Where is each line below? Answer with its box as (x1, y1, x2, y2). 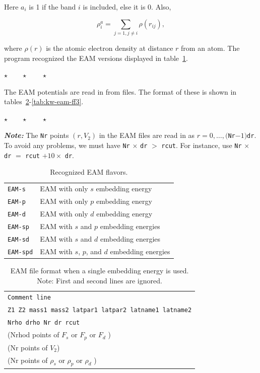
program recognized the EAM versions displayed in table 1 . (4, 52, 188, 63)
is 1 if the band (29, 2, 76, 12)
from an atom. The (181, 42, 240, 53)
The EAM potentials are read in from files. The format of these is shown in (4, 86, 237, 97)
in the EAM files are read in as (99, 130, 195, 140)
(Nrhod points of (8, 329, 59, 340)
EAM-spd (8, 248, 33, 256)
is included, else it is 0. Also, (83, 2, 171, 12)
